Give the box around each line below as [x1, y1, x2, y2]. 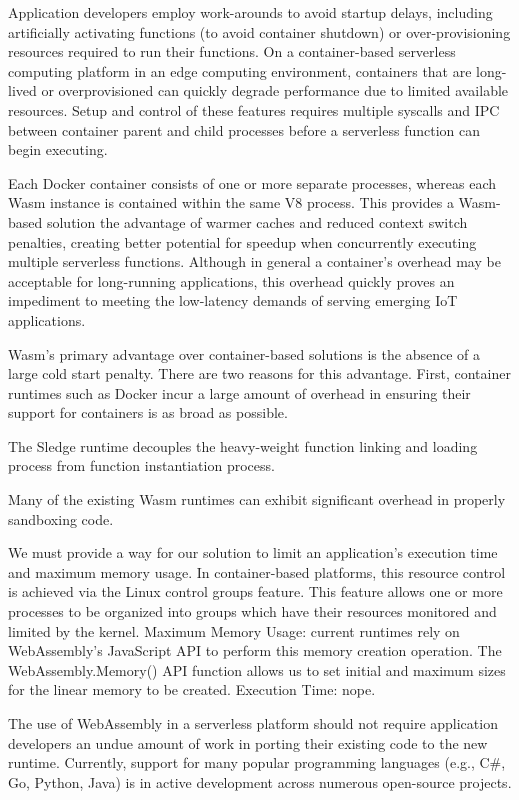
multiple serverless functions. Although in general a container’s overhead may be [8, 251, 501, 272]
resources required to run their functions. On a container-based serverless [8, 41, 456, 62]
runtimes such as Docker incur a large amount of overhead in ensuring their [8, 382, 471, 403]
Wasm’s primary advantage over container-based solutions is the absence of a [8, 343, 480, 364]
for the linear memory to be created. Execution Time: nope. [8, 679, 376, 700]
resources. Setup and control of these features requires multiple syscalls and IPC [8, 99, 500, 120]
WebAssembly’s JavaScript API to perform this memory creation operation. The [8, 640, 502, 661]
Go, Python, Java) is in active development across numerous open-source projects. [8, 771, 512, 792]
